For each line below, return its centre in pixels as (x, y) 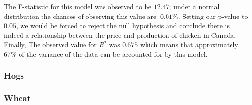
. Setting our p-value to (213, 16)
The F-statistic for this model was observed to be (78, 6)
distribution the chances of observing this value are (80, 16)
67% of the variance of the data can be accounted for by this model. (106, 54)
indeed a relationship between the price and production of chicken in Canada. (120, 35)
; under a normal (194, 6)
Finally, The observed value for (50, 44)
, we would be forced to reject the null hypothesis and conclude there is (123, 26)
